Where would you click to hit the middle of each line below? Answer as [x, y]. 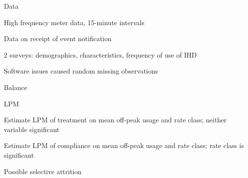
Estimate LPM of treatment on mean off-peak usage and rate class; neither [115, 120]
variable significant [32, 129]
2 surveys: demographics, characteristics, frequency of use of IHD [101, 54]
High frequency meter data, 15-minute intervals [74, 22]
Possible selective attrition [43, 171]
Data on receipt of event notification [58, 38]
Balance [16, 87]
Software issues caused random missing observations [81, 71]
